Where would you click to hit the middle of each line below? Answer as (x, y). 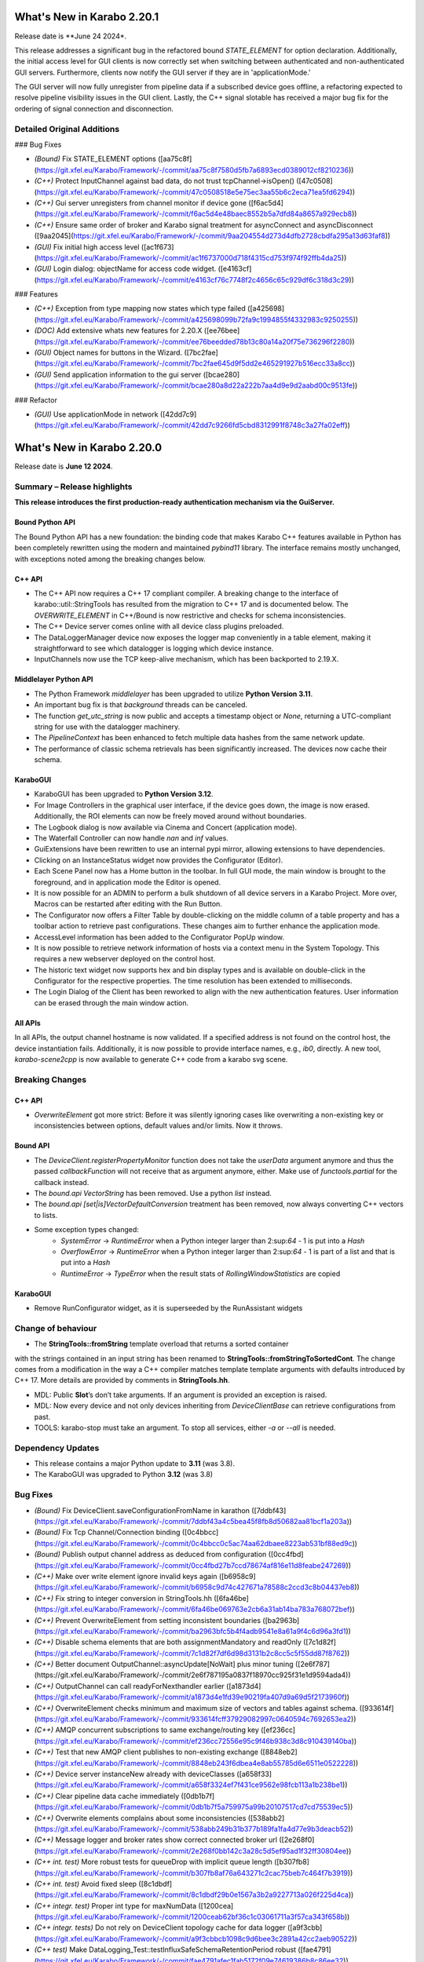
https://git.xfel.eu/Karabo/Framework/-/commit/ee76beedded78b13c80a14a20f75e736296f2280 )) (196, 341)
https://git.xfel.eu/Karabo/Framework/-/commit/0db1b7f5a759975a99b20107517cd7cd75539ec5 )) (195, 1807)
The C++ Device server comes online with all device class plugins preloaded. (159, 626)
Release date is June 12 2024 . (64, 466)
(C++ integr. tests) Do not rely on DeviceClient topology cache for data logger (160, 1927)
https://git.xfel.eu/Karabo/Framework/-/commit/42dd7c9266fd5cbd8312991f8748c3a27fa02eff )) (194, 425)
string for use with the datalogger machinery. (107, 727)
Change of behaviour (56, 1328)
